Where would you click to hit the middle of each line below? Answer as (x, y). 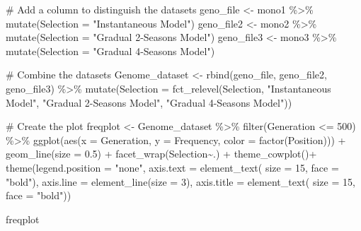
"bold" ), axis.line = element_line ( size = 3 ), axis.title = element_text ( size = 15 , (180, 181)
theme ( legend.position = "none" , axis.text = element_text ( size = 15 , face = (172, 167)
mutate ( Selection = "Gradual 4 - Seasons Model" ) (110, 51)
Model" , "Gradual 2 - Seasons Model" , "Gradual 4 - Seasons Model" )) (149, 102)
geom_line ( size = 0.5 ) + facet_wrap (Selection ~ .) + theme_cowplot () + (161, 154)
